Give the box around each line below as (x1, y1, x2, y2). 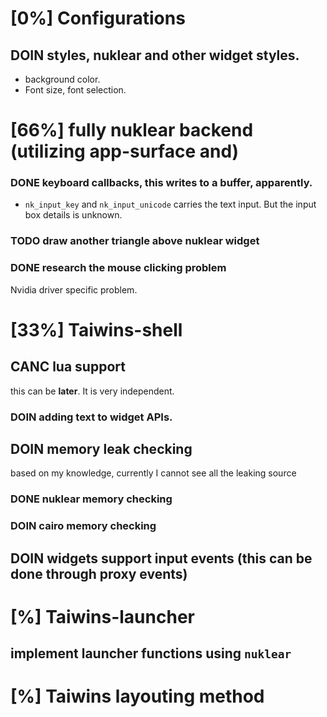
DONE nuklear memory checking (10, 492, 173, 506)
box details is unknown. (24, 209, 123, 221)
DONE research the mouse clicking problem (10, 261, 227, 275)
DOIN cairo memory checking (10, 519, 157, 533)
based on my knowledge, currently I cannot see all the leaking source (10, 467, 297, 479)
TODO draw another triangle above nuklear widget (10, 234, 260, 248)
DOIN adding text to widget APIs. (10, 410, 173, 424)
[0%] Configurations (10, 7, 186, 30)
